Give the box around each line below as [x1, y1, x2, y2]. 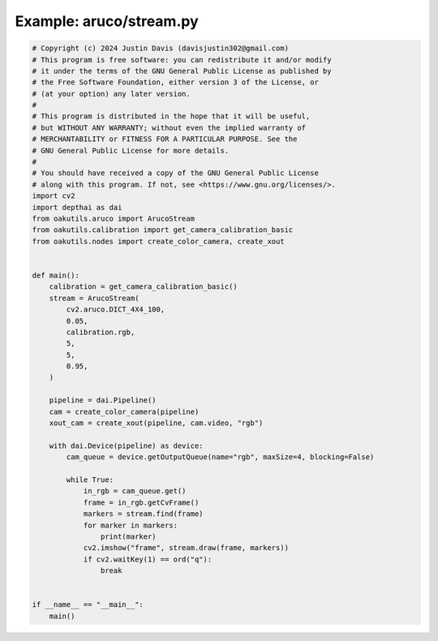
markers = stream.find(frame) [83, 510, 204, 518]
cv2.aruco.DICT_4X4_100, [66, 305, 165, 314]
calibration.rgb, [66, 327, 135, 337]
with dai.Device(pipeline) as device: [49, 441, 204, 450]
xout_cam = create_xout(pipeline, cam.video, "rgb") [49, 419, 264, 428]
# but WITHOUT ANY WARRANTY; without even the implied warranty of [32, 123, 307, 132]
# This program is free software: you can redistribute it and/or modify [32, 55, 332, 64]
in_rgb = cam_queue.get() [83, 487, 187, 496]
